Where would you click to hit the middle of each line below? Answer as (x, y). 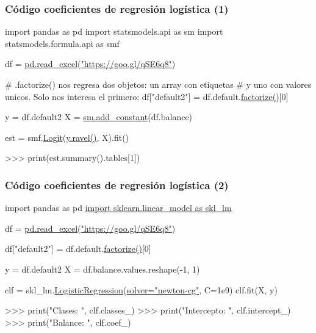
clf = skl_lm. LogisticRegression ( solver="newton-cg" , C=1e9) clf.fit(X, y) (141, 289)
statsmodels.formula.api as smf (62, 43)
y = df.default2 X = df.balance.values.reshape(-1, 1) (102, 269)
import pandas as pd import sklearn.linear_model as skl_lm (118, 208)
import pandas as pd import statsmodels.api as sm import (114, 31)
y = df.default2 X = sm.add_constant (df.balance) (99, 117)
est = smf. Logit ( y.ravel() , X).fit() (67, 137)
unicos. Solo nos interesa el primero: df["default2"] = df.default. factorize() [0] (147, 96)
